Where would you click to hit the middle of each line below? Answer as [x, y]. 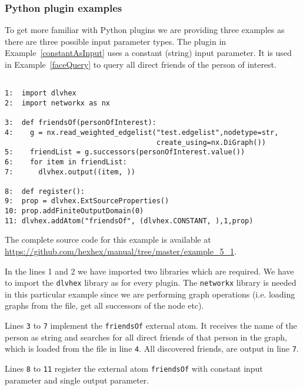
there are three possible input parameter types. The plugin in [116, 41]
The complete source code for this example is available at [108, 239]
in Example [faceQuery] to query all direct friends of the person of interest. [141, 64]
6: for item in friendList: [66, 162]
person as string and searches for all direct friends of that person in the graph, [146, 337]
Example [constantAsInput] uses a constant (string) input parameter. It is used [148, 53]
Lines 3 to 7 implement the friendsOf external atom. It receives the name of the [151, 325]
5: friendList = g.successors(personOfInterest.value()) [125, 152]
